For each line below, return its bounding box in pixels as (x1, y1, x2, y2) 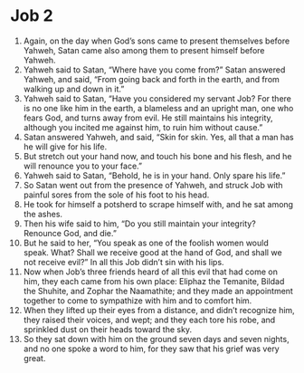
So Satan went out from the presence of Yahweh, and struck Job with (23, 179, 283, 190)
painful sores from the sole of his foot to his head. (23, 189, 210, 200)
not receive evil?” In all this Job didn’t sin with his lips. (23, 256, 224, 267)
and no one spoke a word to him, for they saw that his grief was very (23, 343, 280, 354)
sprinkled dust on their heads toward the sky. (23, 323, 193, 335)
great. (23, 352, 46, 363)
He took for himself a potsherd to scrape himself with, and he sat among (23, 198, 293, 209)
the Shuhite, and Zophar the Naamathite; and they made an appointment (23, 285, 293, 296)
